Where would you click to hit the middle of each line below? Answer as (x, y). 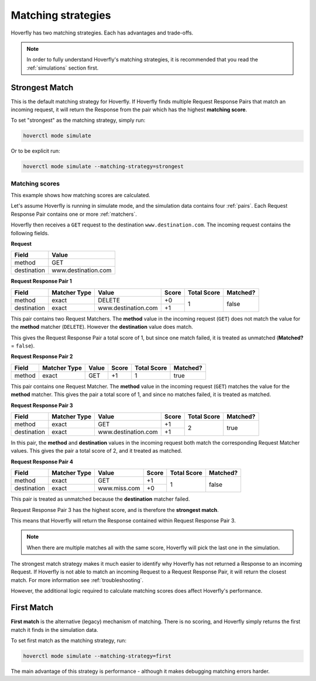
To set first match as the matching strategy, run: (69, 640)
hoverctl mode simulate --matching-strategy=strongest (103, 166)
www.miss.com (119, 489)
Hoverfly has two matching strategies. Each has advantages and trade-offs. (102, 33)
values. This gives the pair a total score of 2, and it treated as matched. (97, 451)
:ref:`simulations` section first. (63, 68)
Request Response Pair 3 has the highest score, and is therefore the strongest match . (115, 510)
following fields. (30, 233)
